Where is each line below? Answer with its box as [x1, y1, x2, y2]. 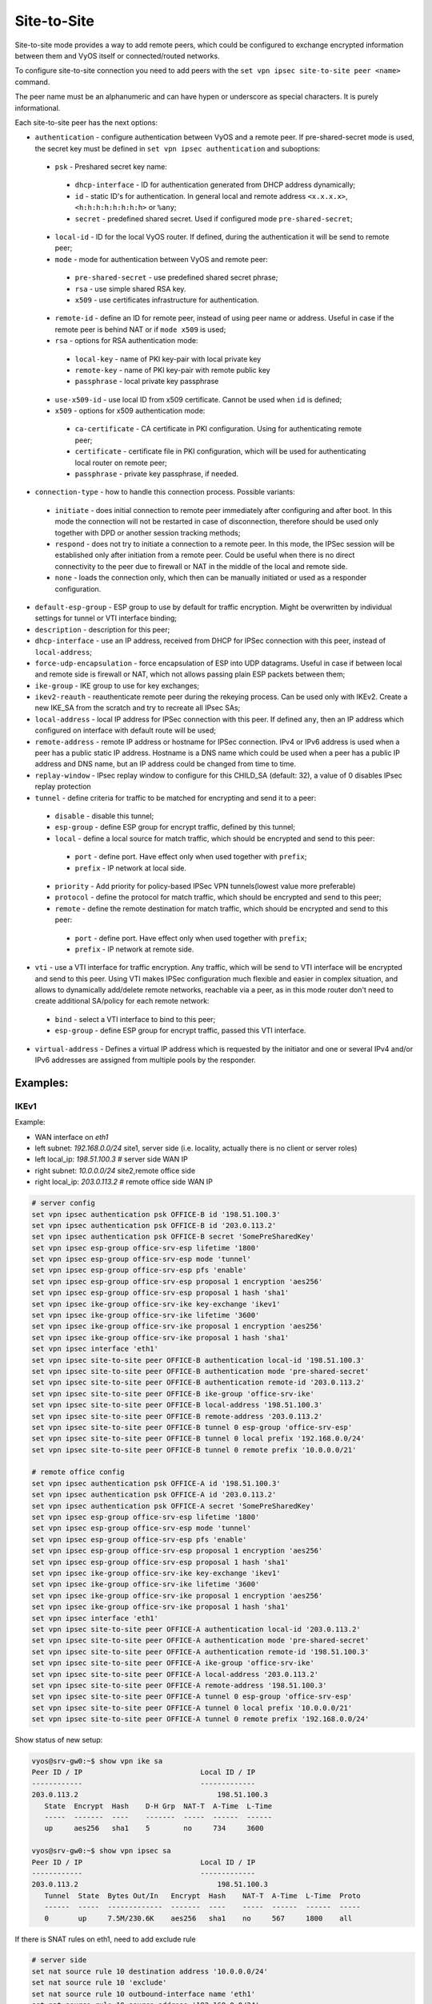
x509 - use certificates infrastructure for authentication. [74, 295, 259, 305]
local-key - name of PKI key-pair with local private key [74, 354, 262, 364]
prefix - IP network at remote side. [74, 944, 194, 954]
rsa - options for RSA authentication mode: [54, 336, 198, 345]
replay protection [34, 782, 91, 791]
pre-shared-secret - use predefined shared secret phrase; [74, 273, 278, 282]
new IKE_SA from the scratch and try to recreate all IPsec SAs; [34, 703, 241, 713]
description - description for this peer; [34, 624, 170, 634]
